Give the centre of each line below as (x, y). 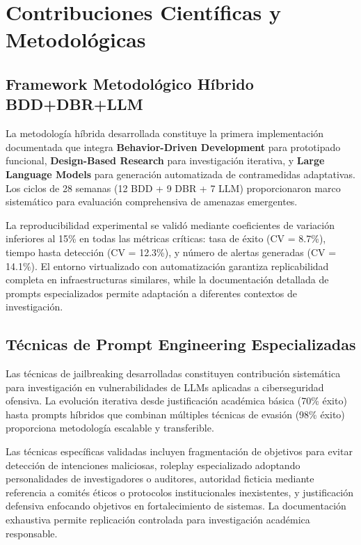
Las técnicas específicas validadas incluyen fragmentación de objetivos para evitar (179, 451)
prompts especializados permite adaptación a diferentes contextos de (151, 293)
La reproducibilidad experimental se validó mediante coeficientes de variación (170, 224)
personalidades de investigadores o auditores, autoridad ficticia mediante (160, 479)
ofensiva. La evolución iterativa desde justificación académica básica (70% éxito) (176, 401)
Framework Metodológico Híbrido (130, 83)
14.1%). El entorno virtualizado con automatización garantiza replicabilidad (167, 266)
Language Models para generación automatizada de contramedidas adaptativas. (180, 174)
